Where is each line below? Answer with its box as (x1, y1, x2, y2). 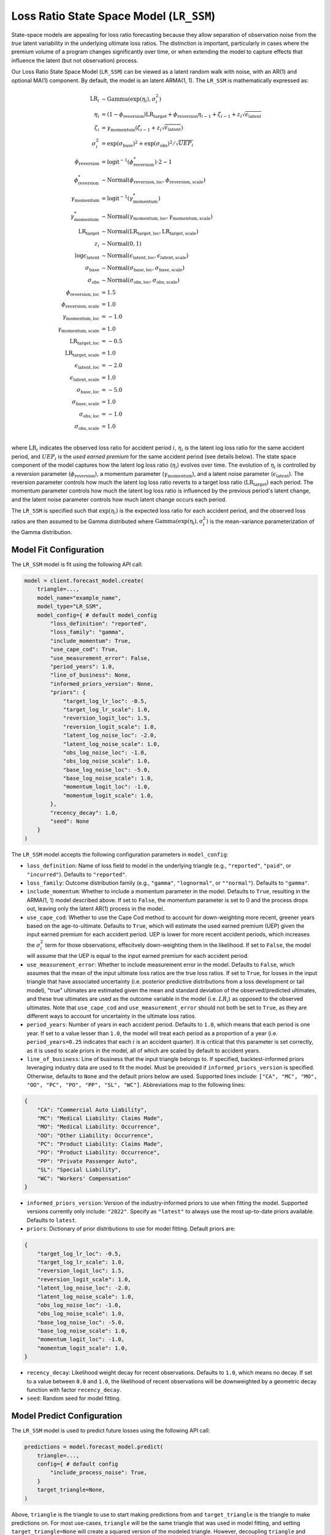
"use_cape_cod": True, (50, 646, 119, 653)
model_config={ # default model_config (37, 612, 158, 618)
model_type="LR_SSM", (37, 603, 102, 610)
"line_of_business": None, (50, 672, 131, 678)
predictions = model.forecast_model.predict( (24, 1444, 164, 1450)
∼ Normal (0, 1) (101, 240, 142, 247)
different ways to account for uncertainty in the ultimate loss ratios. (26, 1012, 196, 1020)
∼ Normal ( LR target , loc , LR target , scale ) (101, 228, 199, 236)
